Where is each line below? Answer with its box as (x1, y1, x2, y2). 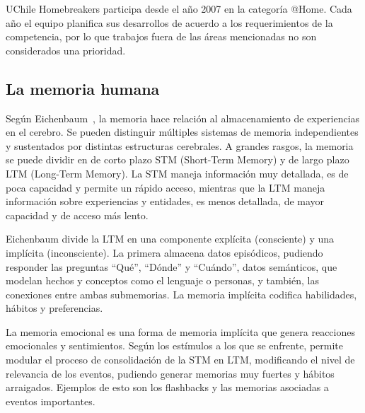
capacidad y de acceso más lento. (6, 207, 149, 222)
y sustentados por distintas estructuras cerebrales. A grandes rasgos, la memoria (6, 138, 354, 153)
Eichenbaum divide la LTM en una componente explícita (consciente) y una (6, 231, 335, 246)
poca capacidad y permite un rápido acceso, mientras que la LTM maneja (6, 180, 325, 194)
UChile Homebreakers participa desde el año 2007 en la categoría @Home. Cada (6, 1, 352, 16)
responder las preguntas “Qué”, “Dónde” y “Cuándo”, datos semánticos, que (6, 259, 337, 274)
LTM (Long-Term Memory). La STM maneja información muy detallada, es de (6, 165, 349, 180)
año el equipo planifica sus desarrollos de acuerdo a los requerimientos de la (6, 15, 333, 30)
